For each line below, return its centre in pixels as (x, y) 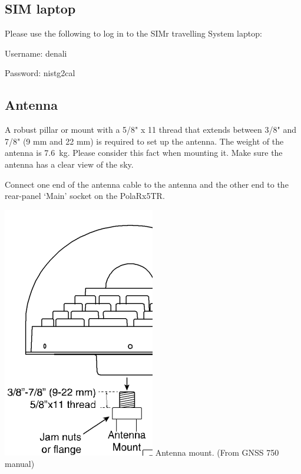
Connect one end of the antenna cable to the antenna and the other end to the (147, 184)
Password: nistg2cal (40, 73)
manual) (20, 464)
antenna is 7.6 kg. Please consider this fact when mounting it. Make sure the (144, 153)
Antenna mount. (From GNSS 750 (217, 452)
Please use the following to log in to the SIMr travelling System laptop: (133, 33)
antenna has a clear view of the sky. (69, 164)
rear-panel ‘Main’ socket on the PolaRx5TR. (85, 196)
